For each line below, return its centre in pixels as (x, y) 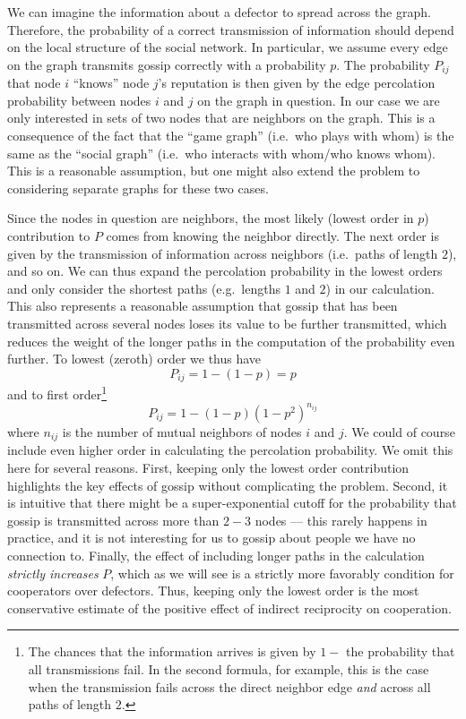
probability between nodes (79, 100)
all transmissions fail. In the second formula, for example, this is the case (229, 668)
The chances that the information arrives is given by (172, 651)
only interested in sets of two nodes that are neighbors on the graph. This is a (221, 118)
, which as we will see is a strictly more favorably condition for (282, 573)
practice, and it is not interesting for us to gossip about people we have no (211, 538)
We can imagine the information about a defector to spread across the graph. (219, 12)
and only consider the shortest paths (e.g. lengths (144, 288)
